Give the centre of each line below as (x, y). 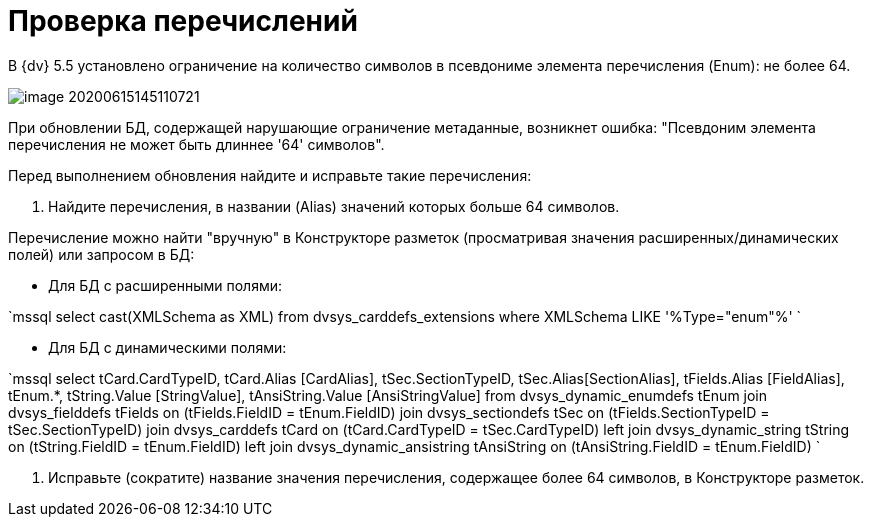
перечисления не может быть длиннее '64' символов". (196, 144)
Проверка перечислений (183, 21)
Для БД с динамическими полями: (167, 347)
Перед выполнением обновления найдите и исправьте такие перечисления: (270, 175)
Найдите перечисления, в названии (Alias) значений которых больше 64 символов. (334, 206)
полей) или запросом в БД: (101, 254)
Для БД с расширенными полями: (165, 285)
